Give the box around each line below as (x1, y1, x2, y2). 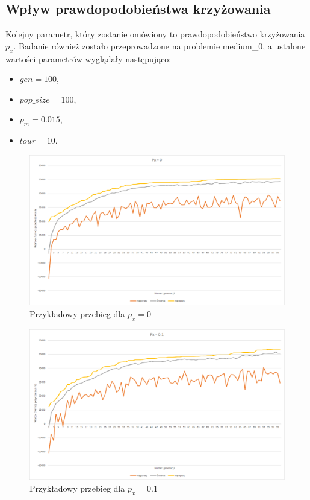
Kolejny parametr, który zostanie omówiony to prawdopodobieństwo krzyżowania (5, 28, 305, 40)
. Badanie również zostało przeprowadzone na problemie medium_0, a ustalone (13, 39, 306, 52)
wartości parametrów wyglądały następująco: (5, 52, 172, 65)
